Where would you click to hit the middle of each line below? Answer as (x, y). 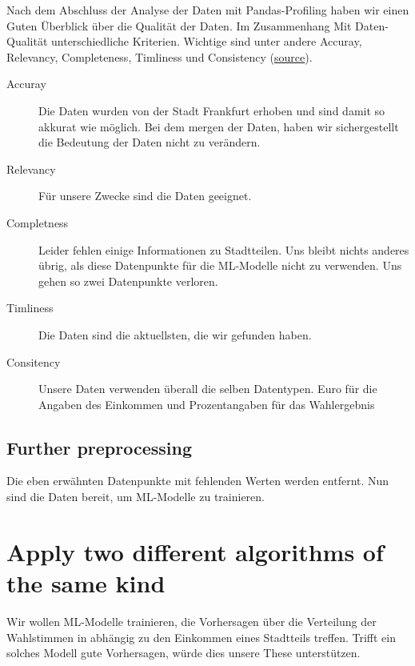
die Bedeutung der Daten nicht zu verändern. (150, 142)
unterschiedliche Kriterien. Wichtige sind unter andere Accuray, (207, 41)
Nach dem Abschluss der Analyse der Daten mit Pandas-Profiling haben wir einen (208, 10)
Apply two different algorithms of (195, 551)
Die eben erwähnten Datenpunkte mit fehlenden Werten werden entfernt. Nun (198, 481)
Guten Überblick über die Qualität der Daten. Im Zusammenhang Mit (179, 25)
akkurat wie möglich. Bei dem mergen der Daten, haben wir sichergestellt (219, 126)
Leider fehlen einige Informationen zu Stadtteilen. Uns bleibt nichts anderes (224, 249)
